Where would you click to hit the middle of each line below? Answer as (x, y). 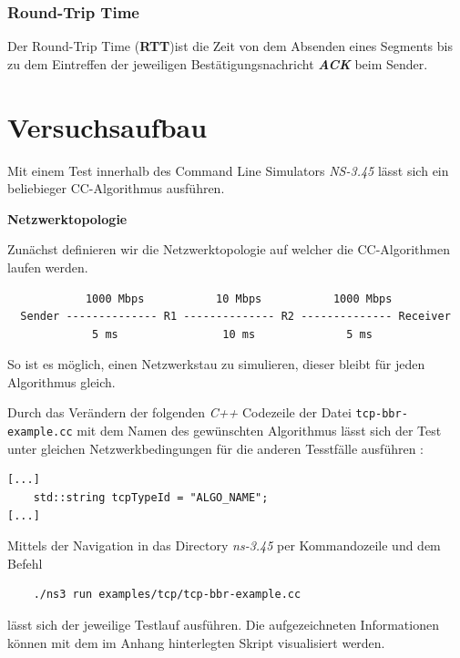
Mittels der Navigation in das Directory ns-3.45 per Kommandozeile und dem (224, 545)
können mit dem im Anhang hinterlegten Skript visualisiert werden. (196, 642)
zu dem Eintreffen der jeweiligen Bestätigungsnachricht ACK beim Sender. (218, 63)
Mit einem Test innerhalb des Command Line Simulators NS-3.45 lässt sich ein (228, 170)
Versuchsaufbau (107, 126)
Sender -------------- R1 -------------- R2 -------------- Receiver (235, 317)
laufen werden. (48, 267)
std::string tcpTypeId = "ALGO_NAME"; (151, 497)
